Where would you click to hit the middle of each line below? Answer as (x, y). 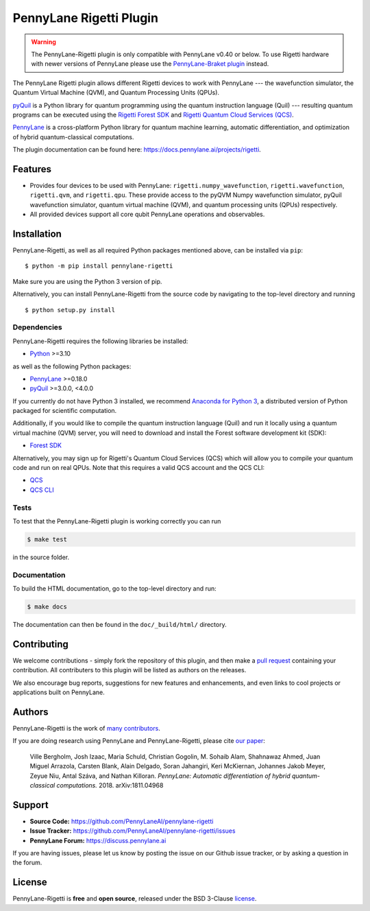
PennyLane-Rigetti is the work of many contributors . (86, 729)
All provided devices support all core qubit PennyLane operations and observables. (147, 214)
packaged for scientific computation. (65, 411)
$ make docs (47, 607)
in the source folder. (41, 557)
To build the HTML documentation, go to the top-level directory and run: (115, 589)
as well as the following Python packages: (72, 366)
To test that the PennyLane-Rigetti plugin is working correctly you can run (117, 521)
